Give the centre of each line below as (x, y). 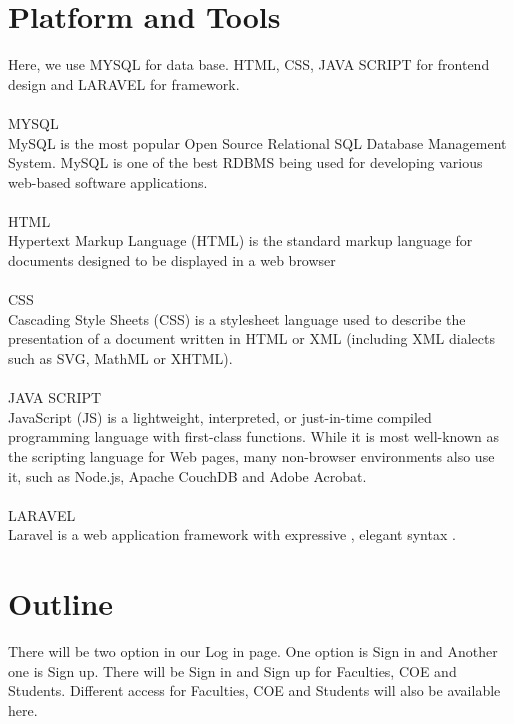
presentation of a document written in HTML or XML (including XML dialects (251, 338)
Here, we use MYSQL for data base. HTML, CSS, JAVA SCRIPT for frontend (249, 64)
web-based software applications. (108, 181)
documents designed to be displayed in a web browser (172, 260)
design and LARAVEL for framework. (124, 83)
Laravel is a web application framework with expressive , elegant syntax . (232, 534)
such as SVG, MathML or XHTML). (120, 358)
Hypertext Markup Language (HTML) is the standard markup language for (240, 240)
